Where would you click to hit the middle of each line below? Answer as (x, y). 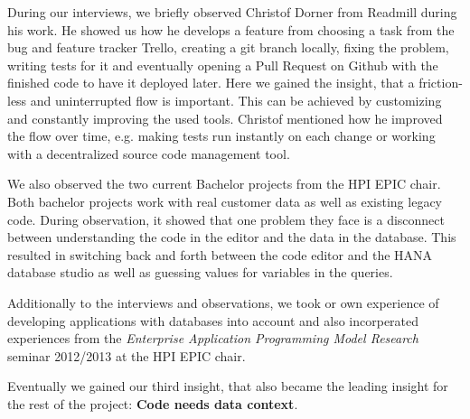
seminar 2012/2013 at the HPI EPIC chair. (127, 355)
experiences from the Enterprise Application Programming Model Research (213, 338)
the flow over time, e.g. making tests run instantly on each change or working (221, 136)
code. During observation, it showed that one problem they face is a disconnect (226, 219)
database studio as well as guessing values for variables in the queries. (200, 272)
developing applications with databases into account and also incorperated (213, 320)
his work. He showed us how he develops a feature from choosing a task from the (231, 29)
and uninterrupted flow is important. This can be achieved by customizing (236, 100)
